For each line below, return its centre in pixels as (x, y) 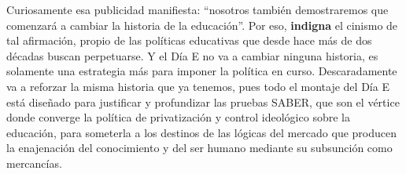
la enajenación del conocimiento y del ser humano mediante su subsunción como (199, 148)
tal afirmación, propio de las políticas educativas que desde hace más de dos (189, 40)
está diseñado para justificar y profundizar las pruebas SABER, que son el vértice (203, 101)
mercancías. (34, 163)
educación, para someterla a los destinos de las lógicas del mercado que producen (202, 132)
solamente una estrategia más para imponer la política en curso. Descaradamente (202, 71)
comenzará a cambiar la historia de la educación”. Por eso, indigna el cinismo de (202, 25)
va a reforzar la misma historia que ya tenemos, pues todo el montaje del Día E (198, 86)
